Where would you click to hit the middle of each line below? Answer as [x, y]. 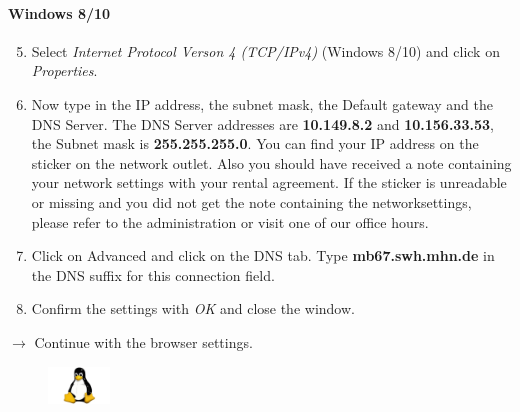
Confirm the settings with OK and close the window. [193, 308]
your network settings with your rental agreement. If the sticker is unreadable [269, 182]
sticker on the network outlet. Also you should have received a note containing [271, 162]
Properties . [64, 70]
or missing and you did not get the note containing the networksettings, [251, 201]
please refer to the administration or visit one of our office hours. [230, 221]
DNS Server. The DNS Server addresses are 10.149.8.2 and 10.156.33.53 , [262, 123]
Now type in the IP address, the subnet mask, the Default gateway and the [262, 103]
